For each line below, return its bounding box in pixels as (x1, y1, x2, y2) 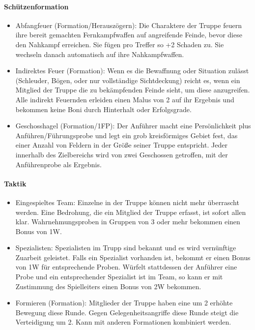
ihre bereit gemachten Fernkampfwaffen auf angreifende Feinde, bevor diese (15, 30, 242, 40)
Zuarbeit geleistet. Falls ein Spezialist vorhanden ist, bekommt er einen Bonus (15, 252, 251, 262)
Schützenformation (4, 1, 69, 11)
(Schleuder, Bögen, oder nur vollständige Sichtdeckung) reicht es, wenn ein (15, 75, 240, 85)
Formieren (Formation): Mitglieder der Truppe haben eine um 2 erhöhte (15, 298, 233, 308)
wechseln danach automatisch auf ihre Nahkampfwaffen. (15, 49, 184, 59)
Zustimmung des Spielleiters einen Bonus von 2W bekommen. (15, 281, 201, 291)
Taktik (4, 178, 27, 188)
